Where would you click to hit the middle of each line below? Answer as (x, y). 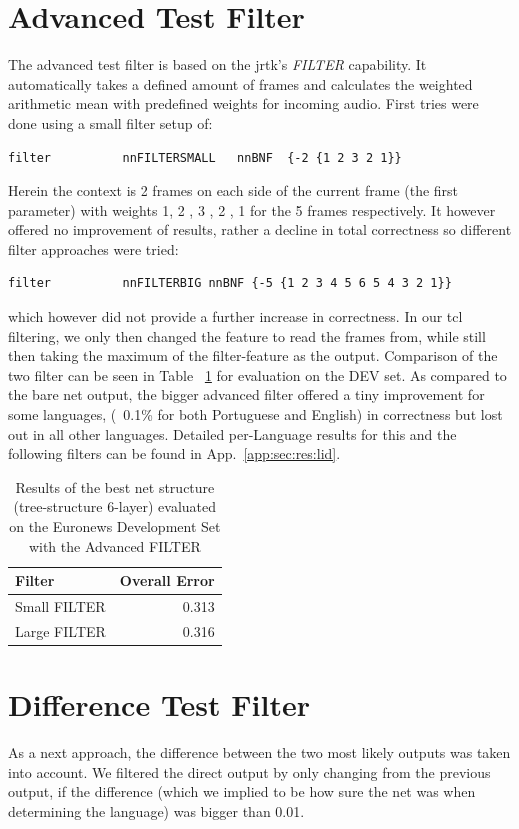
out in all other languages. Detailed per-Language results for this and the (232, 433)
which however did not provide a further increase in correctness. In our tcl (235, 316)
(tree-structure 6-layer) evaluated (115, 506)
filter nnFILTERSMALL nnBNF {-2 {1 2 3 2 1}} (205, 157)
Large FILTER (60, 630)
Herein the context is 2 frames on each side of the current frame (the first (233, 190)
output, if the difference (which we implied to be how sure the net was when (242, 791)
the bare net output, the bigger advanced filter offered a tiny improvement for (246, 394)
